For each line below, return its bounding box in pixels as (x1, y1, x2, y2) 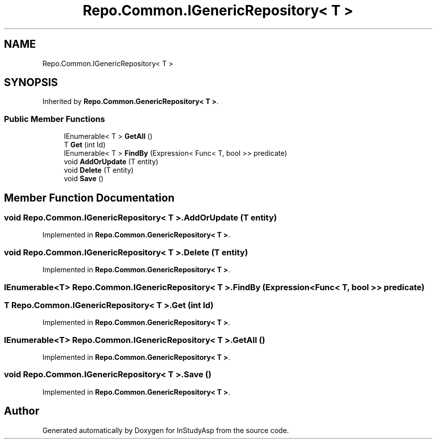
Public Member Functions (4, 113, 105, 124)
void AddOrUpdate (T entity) (64, 157, 159, 166)
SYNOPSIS (4, 76, 58, 89)
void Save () (64, 174, 104, 183)
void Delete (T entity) (64, 166, 134, 175)
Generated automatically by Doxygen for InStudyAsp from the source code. (42, 426, 289, 435)
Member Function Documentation (4, 191, 175, 204)
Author (4, 405, 39, 418)
